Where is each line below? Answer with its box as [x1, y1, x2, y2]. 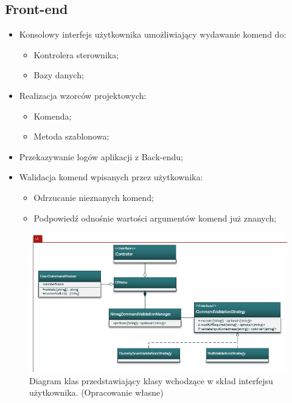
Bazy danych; [33, 69, 84, 81]
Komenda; [33, 109, 72, 122]
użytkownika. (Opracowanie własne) [29, 386, 164, 399]
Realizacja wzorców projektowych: [19, 89, 147, 101]
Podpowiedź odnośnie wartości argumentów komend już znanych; [33, 211, 277, 224]
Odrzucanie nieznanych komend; [33, 191, 154, 203]
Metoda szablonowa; [33, 130, 109, 143]
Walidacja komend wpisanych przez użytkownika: [19, 171, 203, 183]
